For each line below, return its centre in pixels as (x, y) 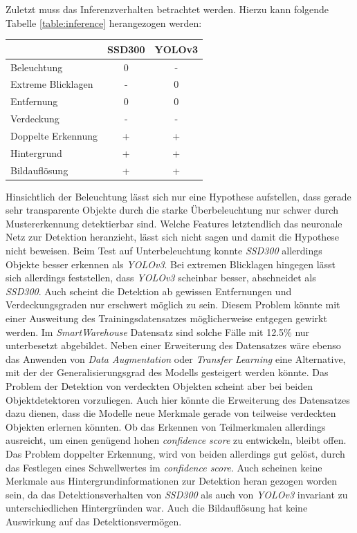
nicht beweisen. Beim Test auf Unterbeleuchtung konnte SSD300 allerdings (164, 251)
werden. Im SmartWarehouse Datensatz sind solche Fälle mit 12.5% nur (158, 331)
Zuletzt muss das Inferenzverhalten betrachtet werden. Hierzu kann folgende (167, 9)
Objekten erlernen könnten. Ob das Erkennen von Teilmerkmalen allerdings (166, 426)
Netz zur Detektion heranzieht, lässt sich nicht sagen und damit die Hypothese (173, 237)
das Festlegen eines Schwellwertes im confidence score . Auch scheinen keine (164, 467)
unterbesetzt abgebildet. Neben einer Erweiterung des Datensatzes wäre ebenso (173, 345)
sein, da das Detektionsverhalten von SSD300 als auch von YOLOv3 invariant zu (177, 494)
